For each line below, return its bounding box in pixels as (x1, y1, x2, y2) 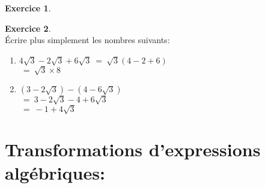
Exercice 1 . (5, 2, 51, 14)
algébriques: (5, 160, 105, 184)
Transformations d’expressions (5, 137, 261, 161)
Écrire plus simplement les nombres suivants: (5, 34, 170, 46)
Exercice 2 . (5, 22, 51, 34)
